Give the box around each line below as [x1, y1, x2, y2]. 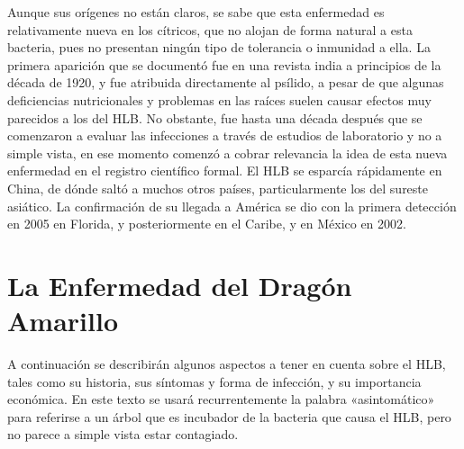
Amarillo [7, 302, 118, 339]
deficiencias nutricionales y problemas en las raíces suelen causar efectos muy [7, 90, 432, 109]
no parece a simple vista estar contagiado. [7, 425, 239, 444]
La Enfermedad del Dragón [7, 266, 352, 303]
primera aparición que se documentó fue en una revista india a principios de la [7, 55, 441, 74]
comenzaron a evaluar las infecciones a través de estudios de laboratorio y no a [7, 126, 442, 145]
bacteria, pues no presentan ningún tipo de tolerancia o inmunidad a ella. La [7, 38, 431, 57]
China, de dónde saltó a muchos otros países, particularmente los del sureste [7, 178, 429, 197]
